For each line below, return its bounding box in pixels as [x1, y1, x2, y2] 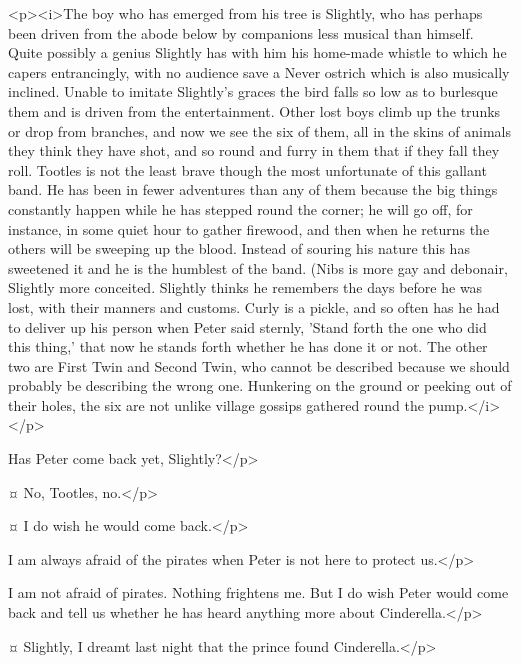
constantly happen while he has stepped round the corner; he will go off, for [8, 198, 473, 219]
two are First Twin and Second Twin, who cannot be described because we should [8, 355, 510, 376]
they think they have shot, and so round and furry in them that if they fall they [8, 140, 500, 161]
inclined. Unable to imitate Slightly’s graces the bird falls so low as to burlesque [8, 81, 498, 102]
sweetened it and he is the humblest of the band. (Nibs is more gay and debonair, [8, 257, 508, 278]
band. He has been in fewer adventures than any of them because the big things [8, 179, 498, 200]
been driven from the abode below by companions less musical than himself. [8, 22, 474, 43]
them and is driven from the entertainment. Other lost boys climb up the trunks [8, 100, 501, 121]
